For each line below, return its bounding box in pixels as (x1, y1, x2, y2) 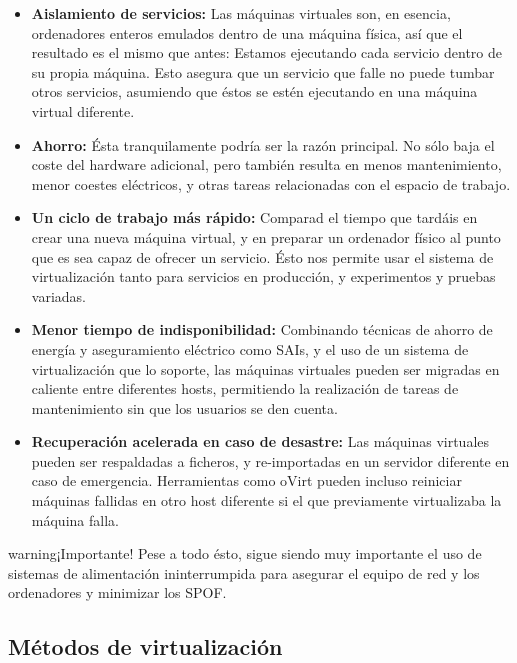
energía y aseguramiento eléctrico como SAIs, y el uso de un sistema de (31, 338, 469, 359)
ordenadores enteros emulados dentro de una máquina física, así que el (31, 22, 463, 43)
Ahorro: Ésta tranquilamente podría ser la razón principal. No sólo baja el (31, 134, 495, 155)
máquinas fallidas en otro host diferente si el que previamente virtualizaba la (31, 490, 502, 511)
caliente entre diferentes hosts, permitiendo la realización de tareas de (31, 378, 459, 399)
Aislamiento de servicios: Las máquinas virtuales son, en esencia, (31, 3, 451, 23)
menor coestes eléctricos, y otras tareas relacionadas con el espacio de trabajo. (31, 173, 511, 194)
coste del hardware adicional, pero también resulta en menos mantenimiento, (31, 154, 502, 175)
